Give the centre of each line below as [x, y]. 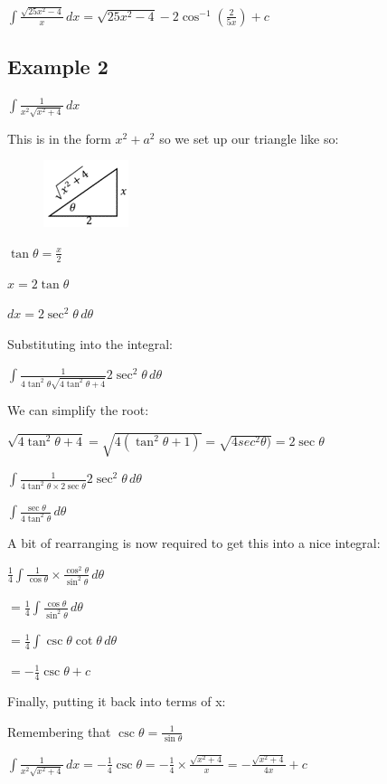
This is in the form [59, 138]
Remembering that [59, 731]
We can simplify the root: [78, 410]
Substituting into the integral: [90, 343]
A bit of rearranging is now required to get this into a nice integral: [194, 543]
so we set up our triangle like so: [249, 138]
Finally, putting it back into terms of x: [117, 701]
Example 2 [58, 66]
